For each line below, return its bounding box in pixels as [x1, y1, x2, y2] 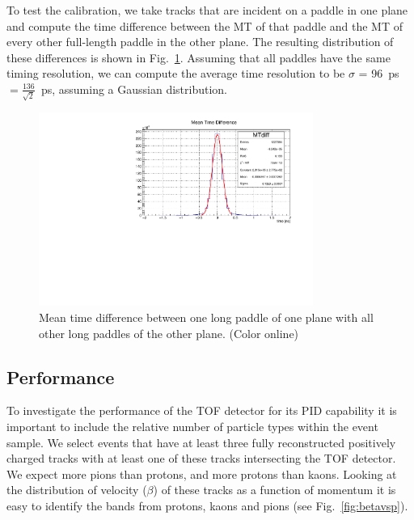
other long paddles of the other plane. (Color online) [39, 324, 299, 341]
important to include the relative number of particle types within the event [6, 417, 378, 434]
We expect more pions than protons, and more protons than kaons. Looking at [6, 465, 397, 482]
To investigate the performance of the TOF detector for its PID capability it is [6, 402, 397, 419]
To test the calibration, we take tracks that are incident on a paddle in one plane [6, 2, 408, 18]
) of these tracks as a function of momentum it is [153, 481, 396, 498]
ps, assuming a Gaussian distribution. [40, 80, 227, 97]
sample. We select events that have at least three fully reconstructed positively [6, 433, 396, 450]
